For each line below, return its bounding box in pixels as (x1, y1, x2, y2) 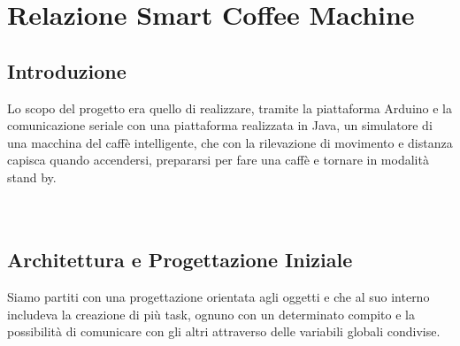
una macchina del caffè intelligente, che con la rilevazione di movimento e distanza (7, 133, 453, 151)
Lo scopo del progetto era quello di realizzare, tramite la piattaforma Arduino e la (7, 98, 452, 117)
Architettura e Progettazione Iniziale (7, 246, 353, 273)
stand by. (7, 167, 57, 186)
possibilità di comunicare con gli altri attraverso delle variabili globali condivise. (7, 322, 441, 341)
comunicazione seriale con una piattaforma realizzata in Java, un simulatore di (7, 116, 433, 135)
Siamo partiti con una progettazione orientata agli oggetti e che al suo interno (7, 287, 430, 305)
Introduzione (7, 57, 126, 84)
